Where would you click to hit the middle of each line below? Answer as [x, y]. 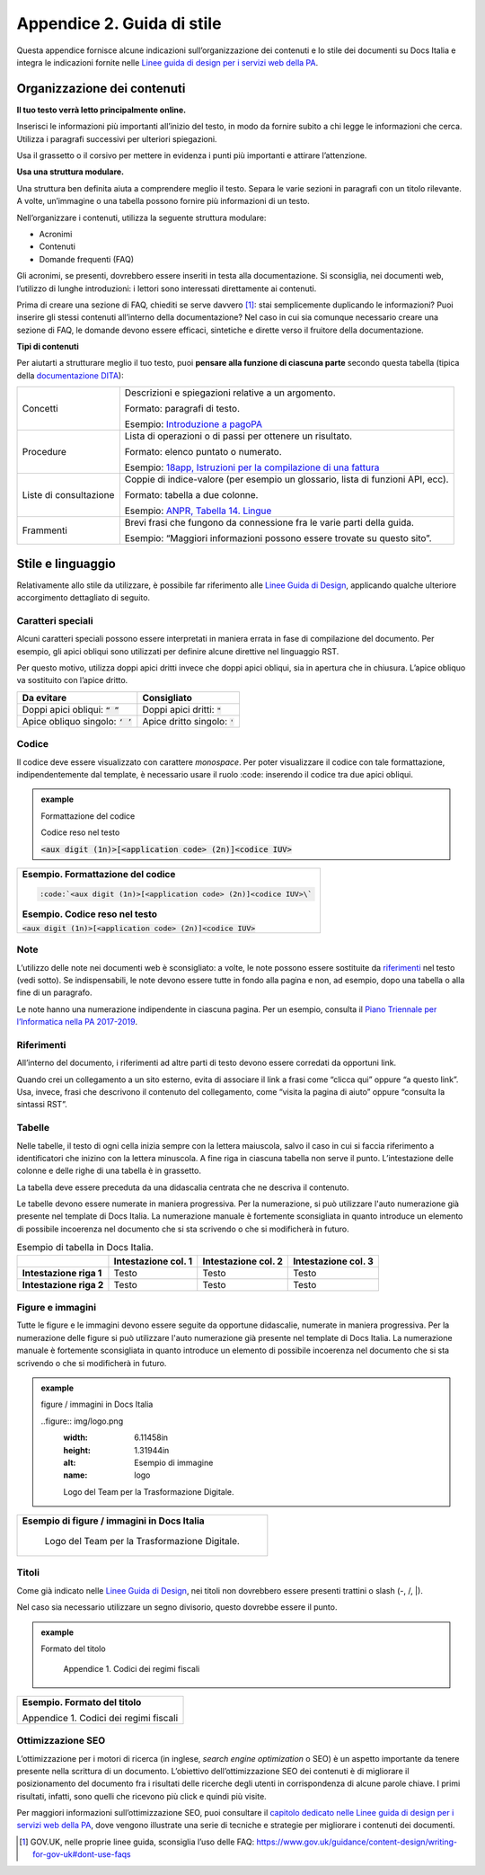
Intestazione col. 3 [334, 1261]
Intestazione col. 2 [242, 1261]
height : [77, 1450]
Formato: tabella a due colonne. [191, 495]
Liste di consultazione [68, 495]
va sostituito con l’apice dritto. [72, 680]
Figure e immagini [57, 1307]
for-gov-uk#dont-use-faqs [82, 1854]
